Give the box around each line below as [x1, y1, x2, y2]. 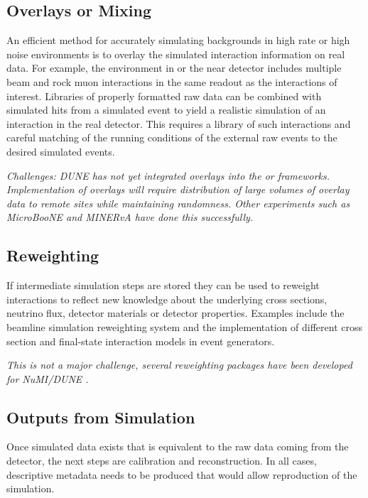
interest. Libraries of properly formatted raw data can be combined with [6, 88, 322, 103]
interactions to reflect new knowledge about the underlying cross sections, [6, 291, 328, 306]
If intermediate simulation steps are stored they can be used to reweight [6, 278, 320, 293]
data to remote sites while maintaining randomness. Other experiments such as [6, 195, 350, 210]
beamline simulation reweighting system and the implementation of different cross [6, 319, 362, 334]
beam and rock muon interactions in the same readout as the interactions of [6, 74, 337, 89]
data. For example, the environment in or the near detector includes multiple [6, 60, 342, 75]
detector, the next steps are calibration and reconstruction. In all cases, [6, 453, 317, 468]
